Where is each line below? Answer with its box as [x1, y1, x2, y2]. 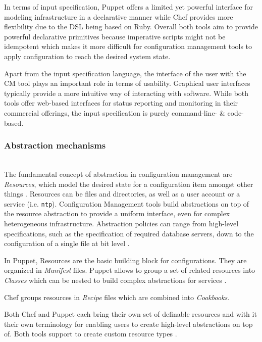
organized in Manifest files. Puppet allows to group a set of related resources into [4, 265, 255, 275]
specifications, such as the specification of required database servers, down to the [4, 228, 254, 238]
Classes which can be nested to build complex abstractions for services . [4, 274, 227, 285]
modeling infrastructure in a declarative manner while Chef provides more [4, 11, 233, 22]
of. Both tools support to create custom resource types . [4, 328, 177, 339]
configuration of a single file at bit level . [4, 238, 130, 249]
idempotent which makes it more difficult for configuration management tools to [4, 41, 252, 52]
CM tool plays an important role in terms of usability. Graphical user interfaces [4, 78, 250, 88]
